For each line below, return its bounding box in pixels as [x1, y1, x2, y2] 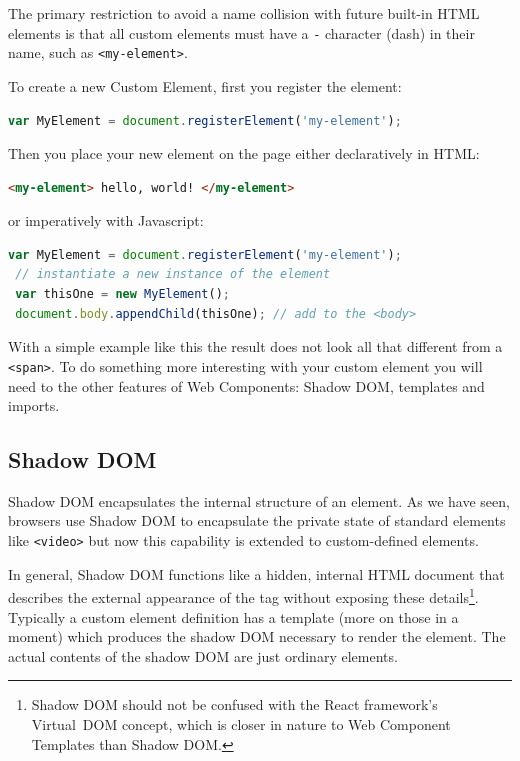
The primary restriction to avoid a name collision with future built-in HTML [8, 3, 480, 23]
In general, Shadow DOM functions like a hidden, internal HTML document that [8, 563, 505, 584]
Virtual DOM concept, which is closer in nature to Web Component [31, 713, 451, 734]
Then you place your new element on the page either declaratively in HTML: [8, 143, 480, 164]
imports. [8, 395, 60, 416]
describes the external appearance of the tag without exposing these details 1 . [8, 584, 479, 607]
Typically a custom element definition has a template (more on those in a [8, 606, 459, 627]
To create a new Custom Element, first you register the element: [8, 75, 402, 96]
